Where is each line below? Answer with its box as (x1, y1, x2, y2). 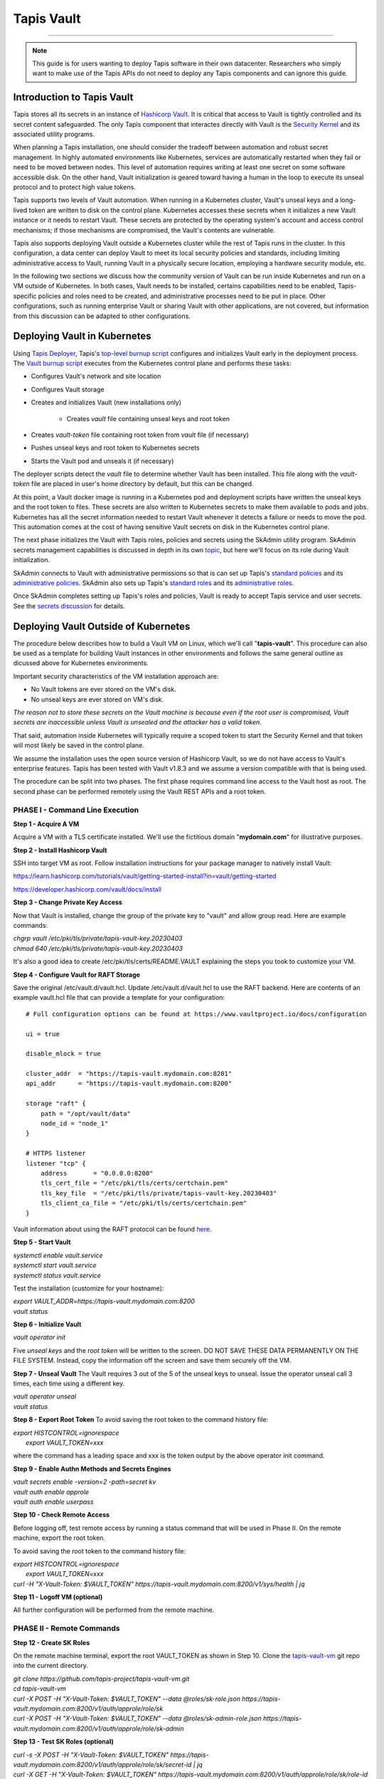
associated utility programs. (13, 130, 95, 139)
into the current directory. (13, 1662, 88, 1670)
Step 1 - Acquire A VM (13, 819, 80, 828)
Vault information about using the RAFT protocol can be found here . (13, 1225, 212, 1233)
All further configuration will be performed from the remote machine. (13, 1605, 215, 1615)
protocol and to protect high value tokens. (13, 182, 137, 191)
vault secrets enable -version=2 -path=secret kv (13, 1477, 156, 1487)
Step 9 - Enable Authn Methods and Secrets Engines (13, 1464, 171, 1473)
